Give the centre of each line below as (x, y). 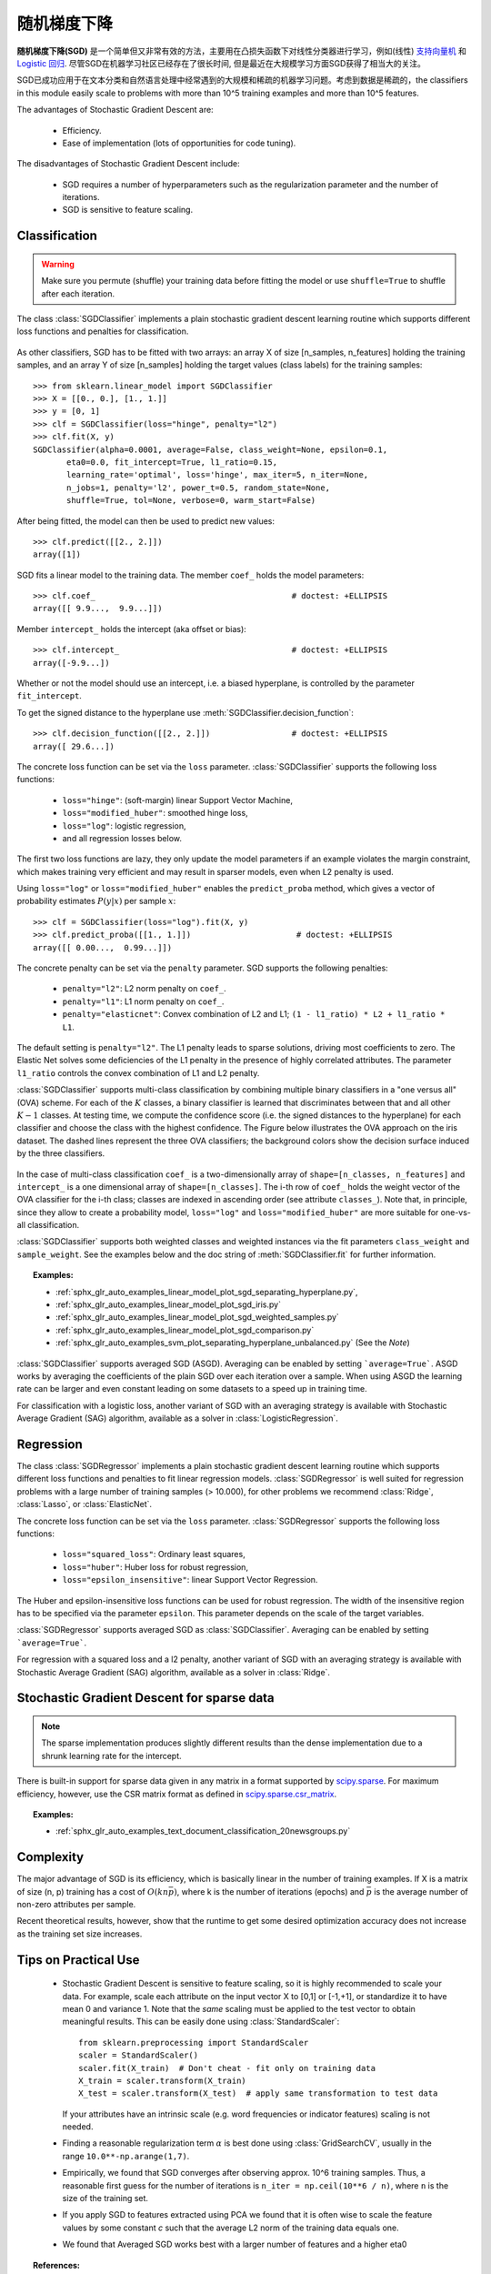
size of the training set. (105, 2199)
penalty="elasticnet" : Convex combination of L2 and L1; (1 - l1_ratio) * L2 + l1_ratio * (254, 1014)
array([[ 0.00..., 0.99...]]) (103, 947)
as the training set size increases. (80, 1934)
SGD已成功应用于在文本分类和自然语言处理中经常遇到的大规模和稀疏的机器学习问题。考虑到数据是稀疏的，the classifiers (242, 80)
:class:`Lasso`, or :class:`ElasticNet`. (85, 1504)
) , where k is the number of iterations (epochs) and (269, 1891)
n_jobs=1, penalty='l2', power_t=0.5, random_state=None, (199, 488)
